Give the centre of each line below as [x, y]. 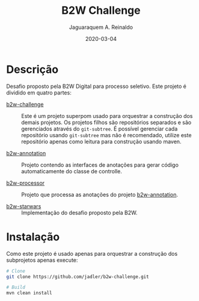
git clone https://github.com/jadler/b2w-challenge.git [78, 277]
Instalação [33, 237]
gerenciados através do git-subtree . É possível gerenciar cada [99, 129]
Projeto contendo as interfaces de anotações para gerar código [100, 165]
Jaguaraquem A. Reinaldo [101, 27]
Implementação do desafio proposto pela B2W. [79, 213]
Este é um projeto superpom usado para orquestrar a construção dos [107, 116]
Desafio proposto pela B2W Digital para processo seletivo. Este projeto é [96, 86]
